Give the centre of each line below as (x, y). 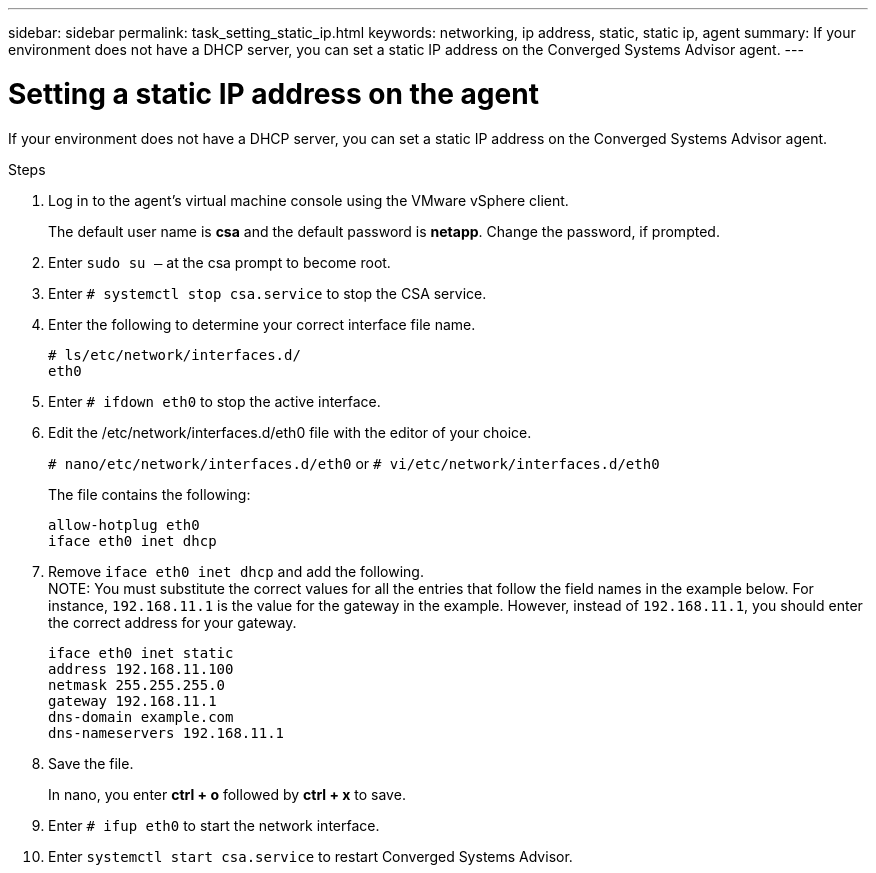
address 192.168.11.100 (141, 668)
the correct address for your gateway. (172, 622)
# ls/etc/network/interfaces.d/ (174, 354)
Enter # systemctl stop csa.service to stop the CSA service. (267, 293)
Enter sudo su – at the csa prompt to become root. (219, 262)
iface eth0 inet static (141, 652)
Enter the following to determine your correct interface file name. (262, 324)
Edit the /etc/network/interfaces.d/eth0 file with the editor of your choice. (290, 432)
